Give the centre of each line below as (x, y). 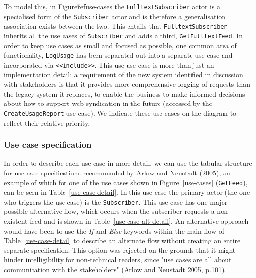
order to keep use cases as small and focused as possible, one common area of (120, 45)
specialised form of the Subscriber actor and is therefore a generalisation (115, 16)
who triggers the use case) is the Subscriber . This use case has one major (116, 201)
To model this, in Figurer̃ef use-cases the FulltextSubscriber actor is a (112, 6)
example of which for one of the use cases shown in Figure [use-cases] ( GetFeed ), (126, 182)
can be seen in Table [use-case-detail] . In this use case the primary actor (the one (127, 192)
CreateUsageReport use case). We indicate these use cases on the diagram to (120, 113)
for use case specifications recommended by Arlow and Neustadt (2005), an (117, 172)
